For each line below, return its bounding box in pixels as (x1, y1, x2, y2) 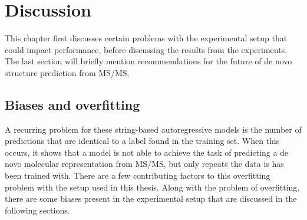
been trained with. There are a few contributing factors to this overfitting (5, 169, 270, 182)
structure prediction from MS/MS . (5, 66, 130, 78)
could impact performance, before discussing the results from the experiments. (5, 43, 288, 55)
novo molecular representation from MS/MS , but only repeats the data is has (5, 157, 284, 170)
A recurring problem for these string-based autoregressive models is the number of (5, 123, 302, 135)
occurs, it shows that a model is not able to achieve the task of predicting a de (5, 146, 289, 158)
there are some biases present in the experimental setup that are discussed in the (5, 192, 297, 205)
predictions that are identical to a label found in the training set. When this (5, 134, 280, 147)
